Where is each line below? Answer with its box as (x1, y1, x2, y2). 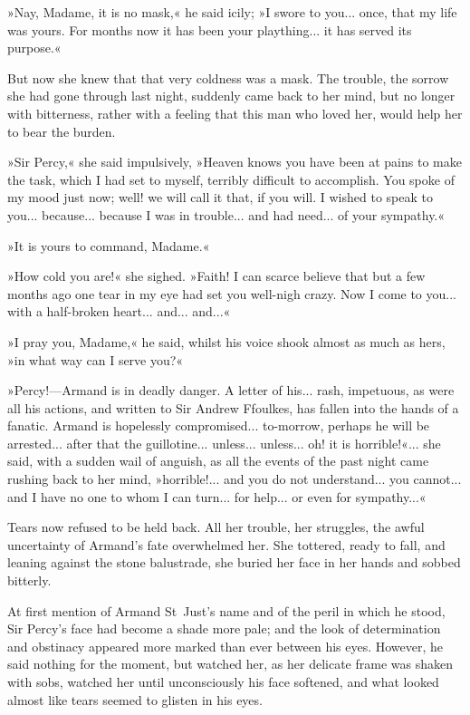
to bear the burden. (7, 121, 116, 140)
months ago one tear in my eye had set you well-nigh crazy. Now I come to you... (7, 284, 456, 303)
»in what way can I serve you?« (7, 350, 184, 369)
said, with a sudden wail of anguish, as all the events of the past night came (7, 451, 429, 470)
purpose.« (7, 38, 62, 57)
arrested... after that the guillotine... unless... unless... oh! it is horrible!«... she (7, 433, 441, 452)
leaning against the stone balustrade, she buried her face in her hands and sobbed (7, 553, 461, 572)
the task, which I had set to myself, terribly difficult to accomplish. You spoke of (7, 169, 455, 188)
